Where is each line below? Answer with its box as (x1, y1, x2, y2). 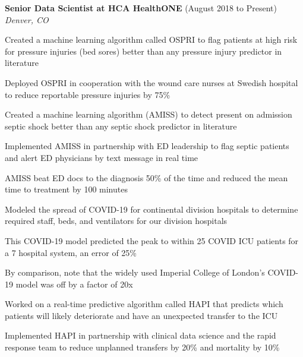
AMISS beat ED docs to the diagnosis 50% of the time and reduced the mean (5, 171, 288, 184)
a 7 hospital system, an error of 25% (5, 246, 137, 258)
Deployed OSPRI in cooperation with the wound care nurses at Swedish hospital (5, 76, 298, 89)
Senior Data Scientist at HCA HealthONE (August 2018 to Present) (5, 2, 277, 14)
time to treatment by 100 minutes (5, 183, 128, 195)
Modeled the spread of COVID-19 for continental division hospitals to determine (5, 203, 298, 215)
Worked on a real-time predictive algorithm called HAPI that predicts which (5, 298, 283, 310)
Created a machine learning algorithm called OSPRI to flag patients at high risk (5, 33, 298, 46)
